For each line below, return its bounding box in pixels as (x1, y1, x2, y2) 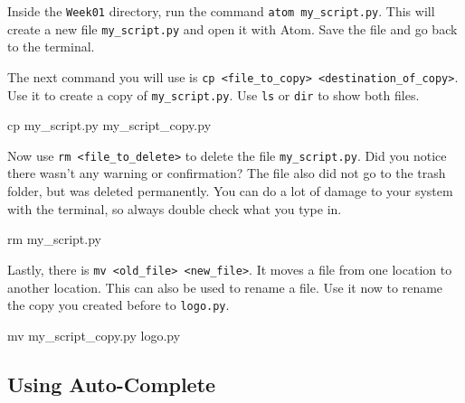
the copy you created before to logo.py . (7, 295, 230, 314)
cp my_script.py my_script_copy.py (7, 116, 212, 135)
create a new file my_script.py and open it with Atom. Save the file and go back (7, 19, 458, 38)
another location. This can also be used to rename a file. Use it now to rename (7, 277, 443, 296)
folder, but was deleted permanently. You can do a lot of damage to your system (7, 182, 453, 201)
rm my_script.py (7, 230, 101, 248)
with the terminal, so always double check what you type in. (7, 199, 342, 218)
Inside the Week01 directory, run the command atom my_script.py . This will (7, 2, 435, 20)
